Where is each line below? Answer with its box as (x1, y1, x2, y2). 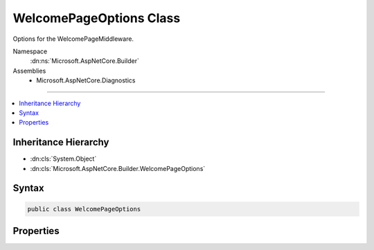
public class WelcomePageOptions (27, 205, 141, 213)
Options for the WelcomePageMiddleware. (12, 35, 134, 43)
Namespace (12, 47, 48, 55)
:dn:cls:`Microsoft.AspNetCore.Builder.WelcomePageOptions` (30, 164, 206, 172)
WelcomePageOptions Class (12, 10, 181, 26)
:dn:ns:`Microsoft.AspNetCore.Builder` (30, 57, 140, 65)
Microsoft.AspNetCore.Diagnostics (36, 76, 136, 84)
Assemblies (12, 66, 46, 75)
